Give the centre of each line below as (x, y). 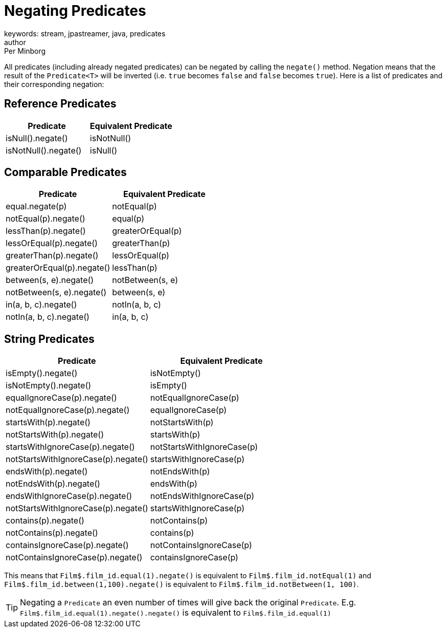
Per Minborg (25, 51)
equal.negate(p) (36, 206)
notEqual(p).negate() (46, 219)
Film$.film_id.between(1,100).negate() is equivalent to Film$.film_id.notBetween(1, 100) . (182, 584)
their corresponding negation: (54, 84)
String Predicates (49, 339)
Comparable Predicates (65, 172)
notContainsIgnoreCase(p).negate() (74, 558)
